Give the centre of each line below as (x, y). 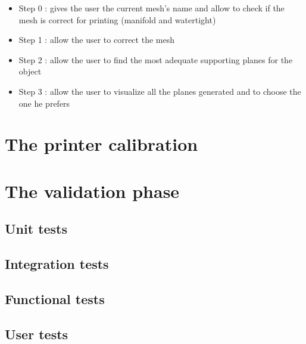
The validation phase (92, 190)
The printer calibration (102, 144)
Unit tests (36, 229)
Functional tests (55, 298)
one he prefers (44, 103)
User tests (37, 334)
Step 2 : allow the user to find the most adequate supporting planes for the (156, 59)
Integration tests (57, 264)
